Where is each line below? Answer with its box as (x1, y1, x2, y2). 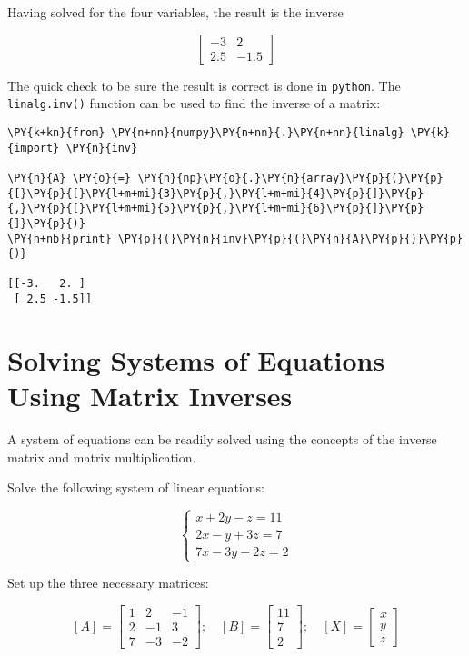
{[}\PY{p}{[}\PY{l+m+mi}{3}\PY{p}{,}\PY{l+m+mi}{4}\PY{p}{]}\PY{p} (7, 186, 424, 200)
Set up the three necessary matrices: (7, 573, 209, 592)
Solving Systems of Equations (7, 341, 385, 378)
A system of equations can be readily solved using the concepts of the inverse (7, 430, 437, 449)
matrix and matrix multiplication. (7, 447, 196, 466)
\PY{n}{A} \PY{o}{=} (7, 171, 132, 184)
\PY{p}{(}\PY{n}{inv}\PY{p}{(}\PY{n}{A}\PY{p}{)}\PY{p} (117, 232, 464, 245)
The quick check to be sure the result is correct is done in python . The (7, 75, 401, 94)
